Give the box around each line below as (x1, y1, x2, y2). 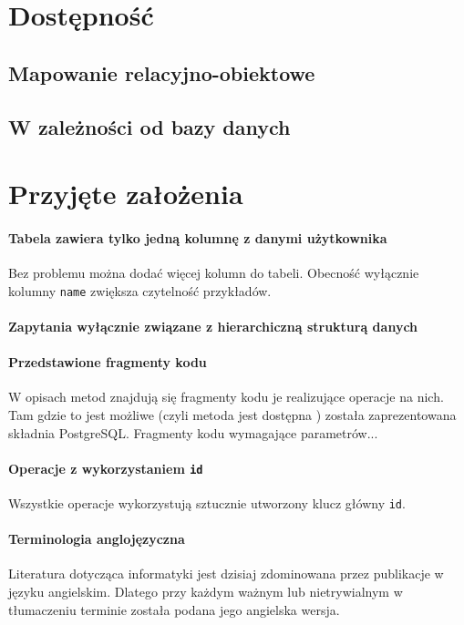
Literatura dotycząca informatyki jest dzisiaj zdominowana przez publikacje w (8, 564, 444, 583)
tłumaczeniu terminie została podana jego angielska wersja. (8, 599, 340, 619)
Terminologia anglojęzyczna (8, 529, 185, 548)
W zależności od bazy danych (8, 112, 291, 140)
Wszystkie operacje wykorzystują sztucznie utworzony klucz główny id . (8, 493, 406, 512)
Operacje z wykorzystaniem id (8, 458, 203, 477)
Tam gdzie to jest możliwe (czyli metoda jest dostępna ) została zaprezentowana (8, 405, 457, 424)
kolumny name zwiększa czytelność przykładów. (8, 281, 272, 300)
